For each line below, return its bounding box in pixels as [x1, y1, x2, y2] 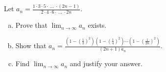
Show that [15, 40, 47, 51]
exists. [88, 20, 107, 30]
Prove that [15, 20, 47, 30]
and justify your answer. [70, 58, 142, 69]
